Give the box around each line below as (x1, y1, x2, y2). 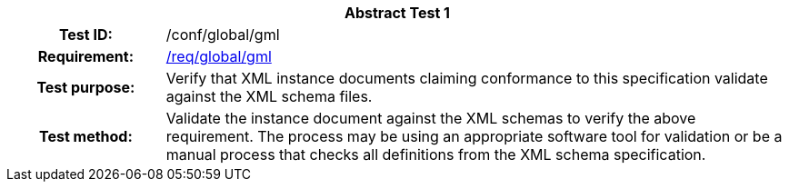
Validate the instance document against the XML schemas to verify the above (165, 109, 696, 127)
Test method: (38, 127, 133, 145)
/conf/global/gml (165, 25, 280, 44)
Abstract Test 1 (345, 4, 450, 22)
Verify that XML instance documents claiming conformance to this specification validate (165, 69, 768, 87)
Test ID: (58, 25, 113, 44)
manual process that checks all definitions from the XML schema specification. (165, 145, 706, 164)
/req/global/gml (165, 47, 272, 65)
